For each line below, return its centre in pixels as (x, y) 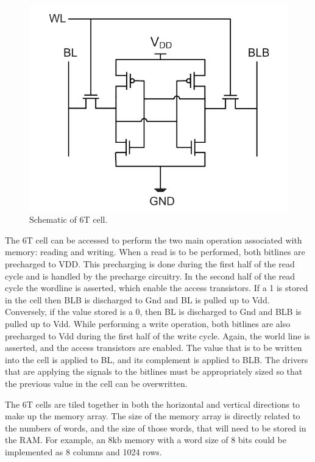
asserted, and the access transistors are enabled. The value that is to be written (154, 348)
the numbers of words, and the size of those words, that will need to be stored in (156, 428)
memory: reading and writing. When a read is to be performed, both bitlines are (155, 252)
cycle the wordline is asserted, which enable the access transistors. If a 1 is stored (157, 288)
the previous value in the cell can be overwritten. (96, 383)
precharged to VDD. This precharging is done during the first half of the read (150, 264)
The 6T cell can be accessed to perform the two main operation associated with (154, 240)
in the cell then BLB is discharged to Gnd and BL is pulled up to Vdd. (137, 299)
